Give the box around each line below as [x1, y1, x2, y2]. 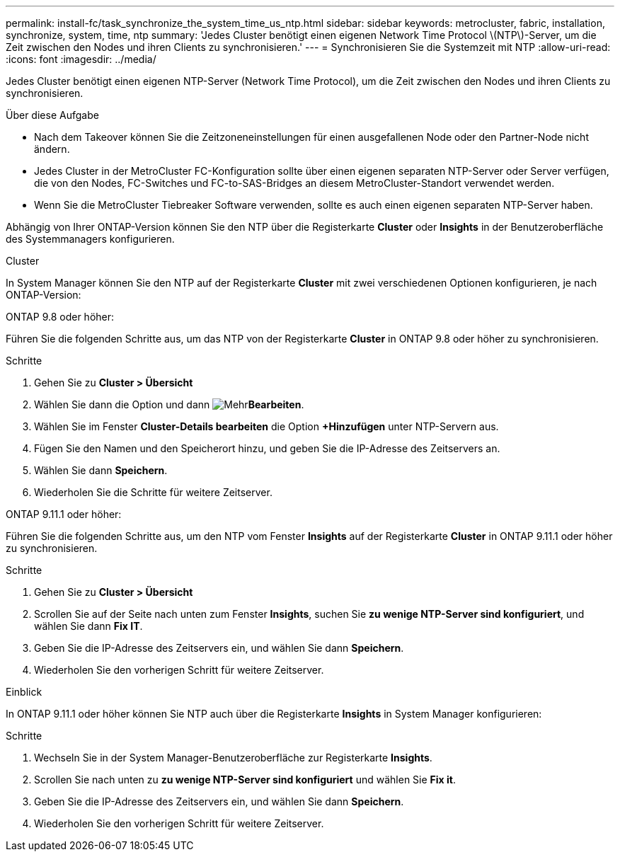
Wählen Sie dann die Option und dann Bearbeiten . [34, 398, 304, 410]
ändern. [34, 143, 70, 155]
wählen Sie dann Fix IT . [34, 620, 143, 632]
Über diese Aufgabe [6, 109, 99, 121]
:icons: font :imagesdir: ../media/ [6, 53, 156, 65]
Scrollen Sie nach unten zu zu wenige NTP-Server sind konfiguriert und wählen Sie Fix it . [34, 773, 456, 786]
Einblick [6, 686, 42, 698]
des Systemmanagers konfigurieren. [6, 233, 175, 245]
